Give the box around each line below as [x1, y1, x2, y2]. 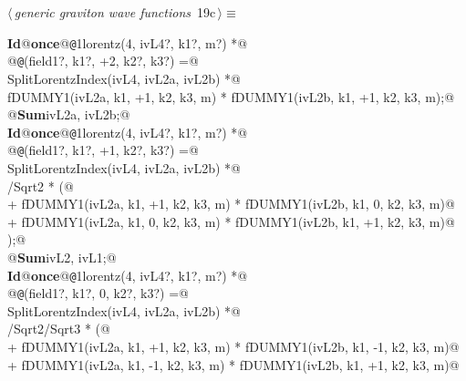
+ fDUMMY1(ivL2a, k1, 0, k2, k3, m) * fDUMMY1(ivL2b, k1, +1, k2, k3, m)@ [7, 211, 455, 231]
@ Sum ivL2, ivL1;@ [7, 247, 117, 266]
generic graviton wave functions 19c [14, 3, 216, 21]
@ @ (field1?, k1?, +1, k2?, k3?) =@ [7, 140, 199, 160]
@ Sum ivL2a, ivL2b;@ [7, 105, 130, 124]
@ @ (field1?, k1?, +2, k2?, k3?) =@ [7, 51, 199, 70]
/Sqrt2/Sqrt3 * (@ [7, 319, 110, 338]
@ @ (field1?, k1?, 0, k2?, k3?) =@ [7, 283, 189, 303]
